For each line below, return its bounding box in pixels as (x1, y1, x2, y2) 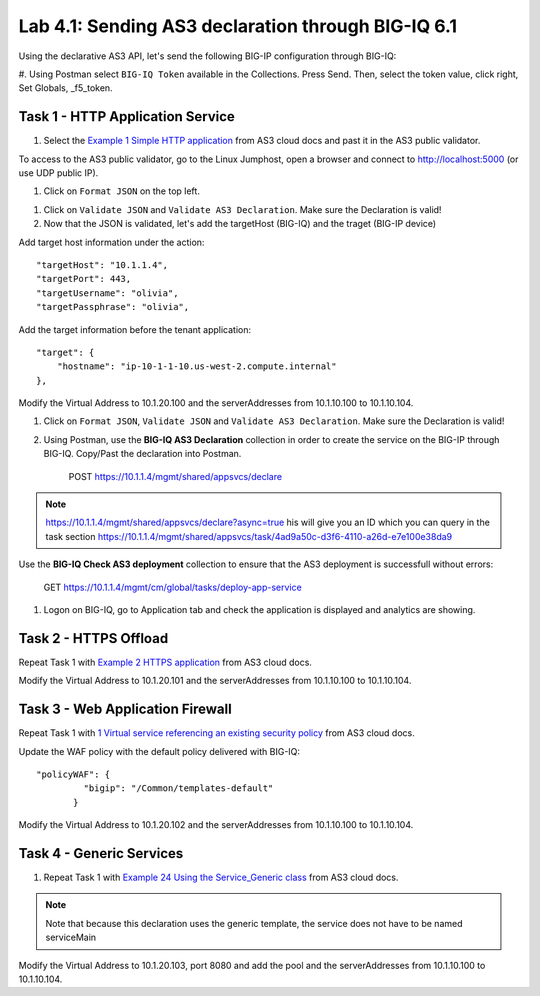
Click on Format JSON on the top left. (43, 185, 200, 197)
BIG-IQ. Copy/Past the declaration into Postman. (43, 448, 242, 460)
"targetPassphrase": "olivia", (36, 301, 190, 313)
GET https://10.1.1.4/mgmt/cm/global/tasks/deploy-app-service (43, 581, 302, 593)
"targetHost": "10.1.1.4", (36, 259, 169, 270)
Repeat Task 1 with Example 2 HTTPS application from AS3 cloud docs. (18, 656, 312, 668)
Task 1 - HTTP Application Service (18, 108, 235, 125)
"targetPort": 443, (36, 273, 132, 285)
